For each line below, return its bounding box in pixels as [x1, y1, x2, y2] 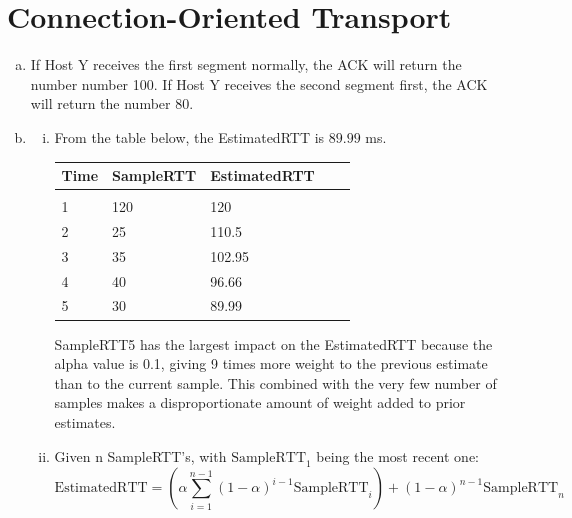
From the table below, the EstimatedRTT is [54, 126, 325, 147]
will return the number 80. [30, 93, 194, 114]
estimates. [54, 411, 116, 432]
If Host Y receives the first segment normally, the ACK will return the [30, 54, 462, 75]
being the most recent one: [316, 445, 480, 466]
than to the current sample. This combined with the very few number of [54, 372, 497, 393]
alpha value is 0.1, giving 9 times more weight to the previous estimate [54, 353, 488, 374]
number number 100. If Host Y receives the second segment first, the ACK [30, 73, 488, 94]
